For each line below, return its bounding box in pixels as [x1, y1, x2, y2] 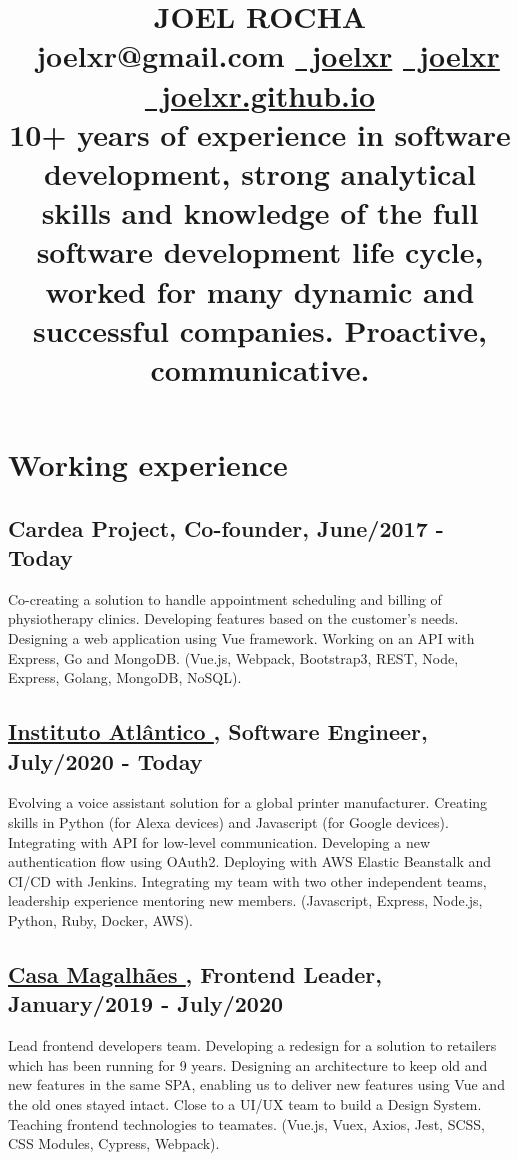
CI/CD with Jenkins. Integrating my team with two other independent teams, [8, 870, 487, 891]
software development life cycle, [36, 231, 484, 272]
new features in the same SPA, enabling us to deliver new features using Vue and [8, 1074, 505, 1095]
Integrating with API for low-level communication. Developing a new [8, 831, 431, 852]
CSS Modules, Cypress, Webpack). [8, 1133, 220, 1154]
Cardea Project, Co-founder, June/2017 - [8, 512, 444, 543]
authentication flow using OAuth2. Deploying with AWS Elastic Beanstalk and [8, 851, 492, 872]
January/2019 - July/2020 [8, 988, 284, 1019]
